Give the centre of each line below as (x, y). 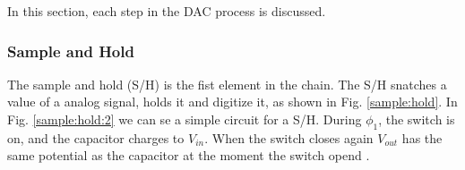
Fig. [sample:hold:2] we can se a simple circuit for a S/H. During (185, 119)
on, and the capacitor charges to (96, 137)
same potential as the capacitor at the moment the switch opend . (189, 155)
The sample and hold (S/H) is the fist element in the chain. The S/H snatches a (227, 84)
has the (422, 137)
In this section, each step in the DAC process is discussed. (167, 11)
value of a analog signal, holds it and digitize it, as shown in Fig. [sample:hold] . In (232, 102)
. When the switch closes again (289, 137)
